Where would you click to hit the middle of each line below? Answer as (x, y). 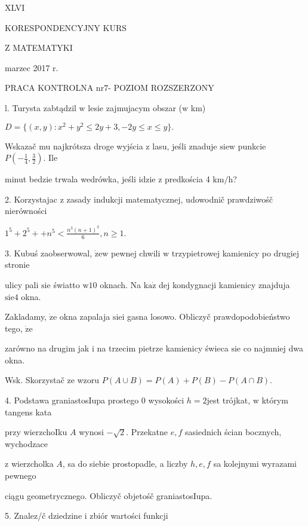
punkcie (252, 146)
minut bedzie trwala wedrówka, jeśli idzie (80, 179)
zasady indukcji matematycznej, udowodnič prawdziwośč (170, 199)
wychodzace (26, 443)
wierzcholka (32, 464)
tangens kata (28, 412)
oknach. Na (121, 284)
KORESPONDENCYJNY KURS (66, 27)
